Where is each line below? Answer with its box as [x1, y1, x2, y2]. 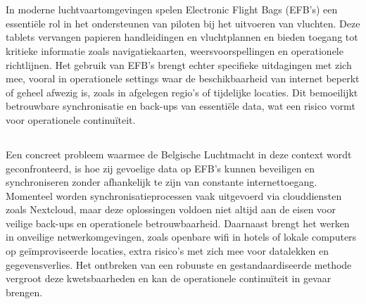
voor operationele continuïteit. [6, 112, 136, 127]
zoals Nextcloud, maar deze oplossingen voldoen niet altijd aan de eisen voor [6, 202, 336, 217]
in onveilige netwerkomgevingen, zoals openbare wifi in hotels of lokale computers [6, 229, 357, 244]
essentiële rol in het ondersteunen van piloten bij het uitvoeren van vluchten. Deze [6, 15, 360, 30]
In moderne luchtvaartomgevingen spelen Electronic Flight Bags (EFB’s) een [6, 2, 338, 17]
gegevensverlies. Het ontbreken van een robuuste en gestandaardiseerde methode [6, 257, 352, 272]
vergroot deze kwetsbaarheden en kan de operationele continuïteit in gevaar [6, 271, 332, 286]
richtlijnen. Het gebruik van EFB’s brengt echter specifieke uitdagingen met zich [6, 57, 352, 72]
